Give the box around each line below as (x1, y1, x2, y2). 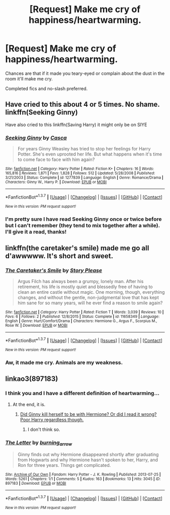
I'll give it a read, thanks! (5, 228, 67, 235)
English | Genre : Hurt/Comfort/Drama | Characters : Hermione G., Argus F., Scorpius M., (5, 319, 158, 324)
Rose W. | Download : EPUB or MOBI (5, 323, 68, 328)
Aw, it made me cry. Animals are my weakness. (5, 359, 123, 366)
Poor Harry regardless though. (20, 416, 84, 422)
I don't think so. (27, 426, 60, 432)
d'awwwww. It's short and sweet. (5, 252, 114, 260)
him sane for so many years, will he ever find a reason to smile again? (17, 300, 163, 306)
